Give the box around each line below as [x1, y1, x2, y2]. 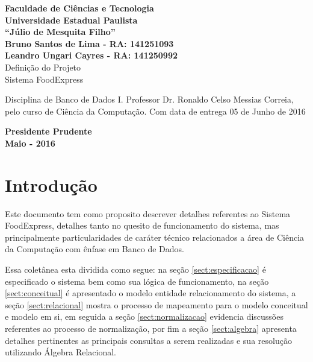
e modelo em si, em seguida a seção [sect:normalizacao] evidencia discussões [5, 310, 284, 323]
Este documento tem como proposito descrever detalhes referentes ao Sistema [5, 207, 291, 220]
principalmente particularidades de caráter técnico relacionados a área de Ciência [5, 230, 305, 243]
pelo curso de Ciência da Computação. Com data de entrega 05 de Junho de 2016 [5, 104, 306, 117]
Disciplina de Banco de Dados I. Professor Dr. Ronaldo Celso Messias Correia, [5, 93, 294, 106]
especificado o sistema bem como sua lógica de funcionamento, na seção [5, 275, 269, 287]
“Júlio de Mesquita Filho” [5, 25, 116, 38]
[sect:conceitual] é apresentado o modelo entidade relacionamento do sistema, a [5, 287, 296, 299]
